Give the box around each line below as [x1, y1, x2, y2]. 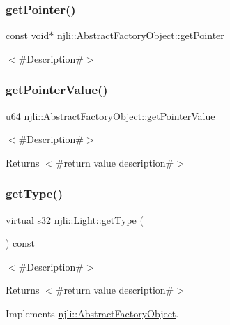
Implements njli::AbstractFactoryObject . [6, 306, 179, 320]
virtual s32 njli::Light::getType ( [6, 212, 144, 227]
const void [6, 28, 49, 43]
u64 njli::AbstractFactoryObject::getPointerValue [6, 108, 215, 123]
